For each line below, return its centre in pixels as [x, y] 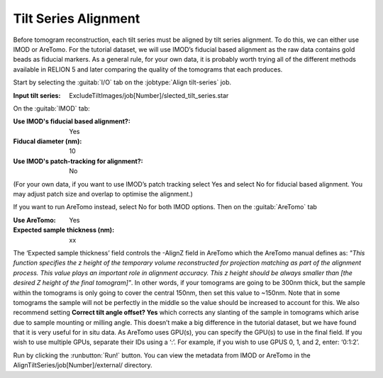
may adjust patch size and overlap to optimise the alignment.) [103, 194]
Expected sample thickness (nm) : [64, 230]
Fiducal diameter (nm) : [48, 141]
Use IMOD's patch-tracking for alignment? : [78, 161]
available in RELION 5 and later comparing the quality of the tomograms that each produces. [148, 69]
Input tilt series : [37, 95]
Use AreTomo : [34, 220]
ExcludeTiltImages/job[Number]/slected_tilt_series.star [149, 95]
